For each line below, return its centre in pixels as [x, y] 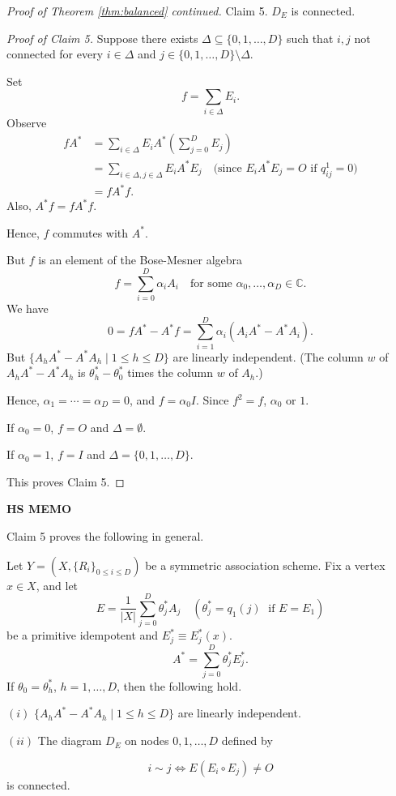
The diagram [70, 740]
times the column [170, 372]
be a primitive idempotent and [83, 635]
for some [211, 283]
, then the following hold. [179, 685]
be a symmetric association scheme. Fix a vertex [265, 565]
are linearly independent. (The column [268, 356]
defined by [247, 740]
